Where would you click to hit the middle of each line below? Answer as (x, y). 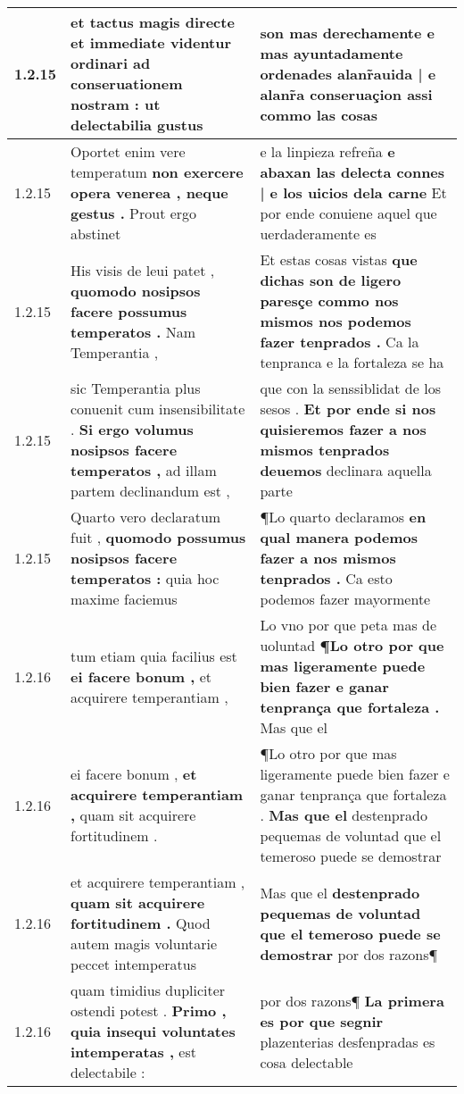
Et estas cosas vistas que (339, 259)
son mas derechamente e (347, 32)
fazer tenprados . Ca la (340, 342)
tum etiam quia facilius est (154, 656)
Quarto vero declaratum (146, 517)
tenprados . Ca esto (326, 578)
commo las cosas (319, 114)
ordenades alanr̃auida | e (348, 73)
